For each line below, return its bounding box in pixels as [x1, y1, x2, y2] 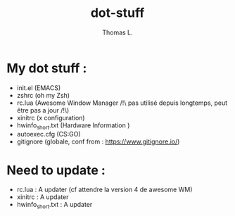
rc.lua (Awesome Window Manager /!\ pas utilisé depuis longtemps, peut [16, 99, 228, 107]
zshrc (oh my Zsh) [16, 91, 70, 99]
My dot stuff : [6, 60, 87, 76]
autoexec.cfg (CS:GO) [16, 130, 82, 139]
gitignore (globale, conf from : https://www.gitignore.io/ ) [16, 137, 180, 146]
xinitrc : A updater [16, 193, 69, 201]
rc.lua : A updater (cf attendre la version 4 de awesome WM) [16, 185, 193, 194]
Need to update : [6, 162, 106, 178]
